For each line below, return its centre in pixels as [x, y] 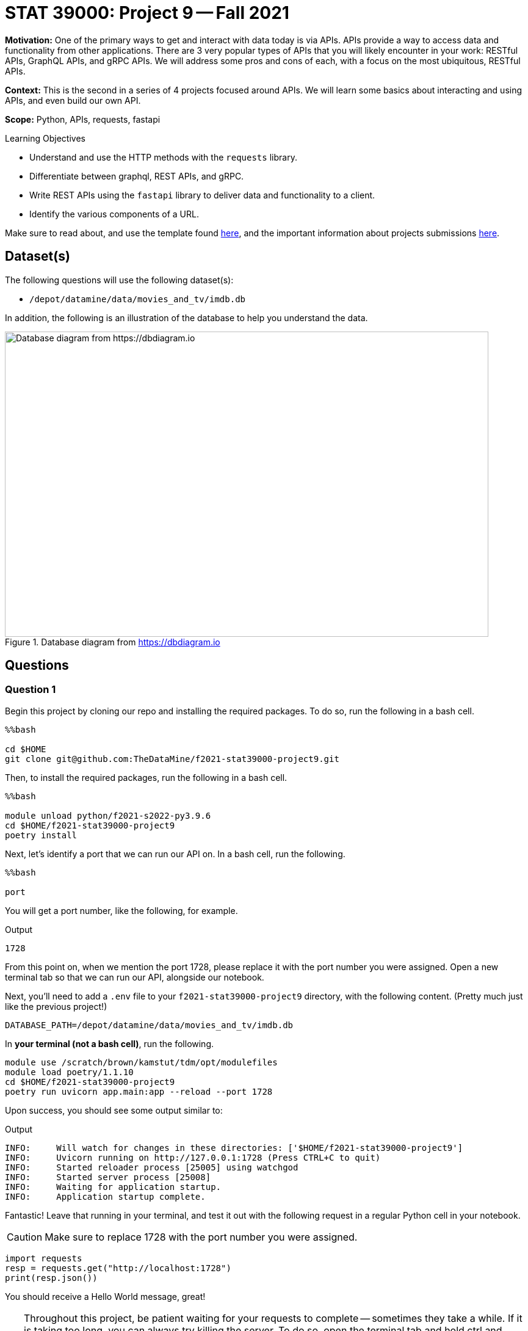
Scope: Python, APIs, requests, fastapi [83, 119]
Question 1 [31, 690]
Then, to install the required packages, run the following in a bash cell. [146, 777]
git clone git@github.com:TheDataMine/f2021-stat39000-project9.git [172, 759]
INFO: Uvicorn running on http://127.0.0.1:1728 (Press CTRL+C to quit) [193, 1157]
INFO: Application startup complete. [105, 1196]
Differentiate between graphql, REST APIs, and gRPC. [137, 176]
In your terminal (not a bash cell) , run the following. [110, 1043]
